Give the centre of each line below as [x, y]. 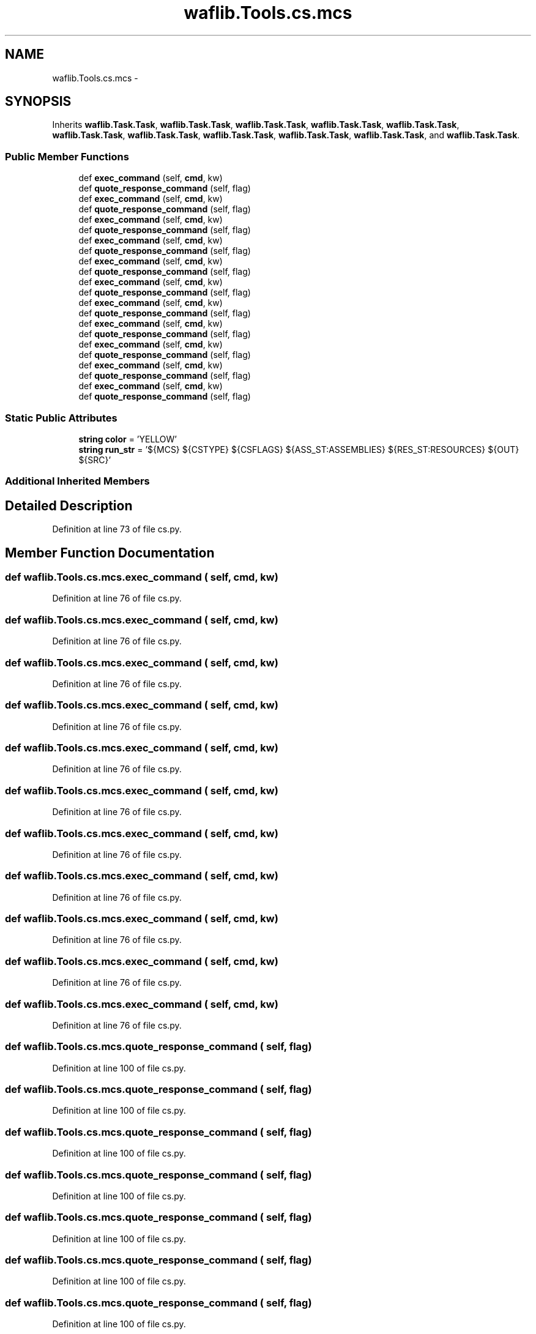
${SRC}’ [95, 460]
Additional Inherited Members [77, 481]
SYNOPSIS [38, 102]
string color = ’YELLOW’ [128, 439]
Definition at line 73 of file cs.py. [117, 529]
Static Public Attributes [61, 418]
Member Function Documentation [110, 553]
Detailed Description [69, 505]
